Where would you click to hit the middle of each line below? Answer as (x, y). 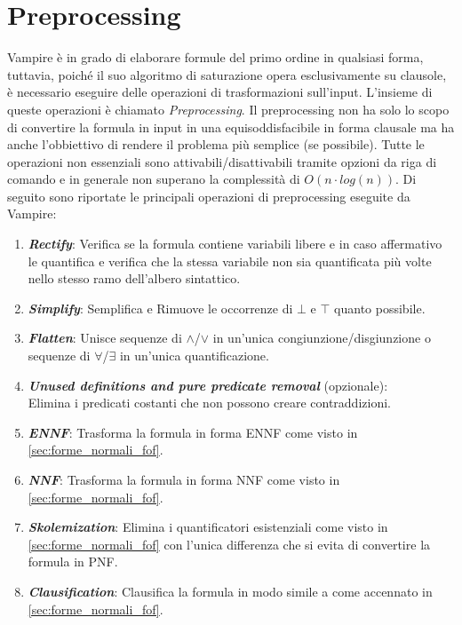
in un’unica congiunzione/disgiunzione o (322, 338)
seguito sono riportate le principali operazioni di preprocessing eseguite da (209, 196)
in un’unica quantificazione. (194, 356)
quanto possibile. (380, 308)
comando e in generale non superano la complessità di (154, 179)
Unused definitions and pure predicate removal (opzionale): (208, 385)
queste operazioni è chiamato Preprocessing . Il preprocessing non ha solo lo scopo (228, 109)
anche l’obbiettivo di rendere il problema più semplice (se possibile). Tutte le (216, 144)
